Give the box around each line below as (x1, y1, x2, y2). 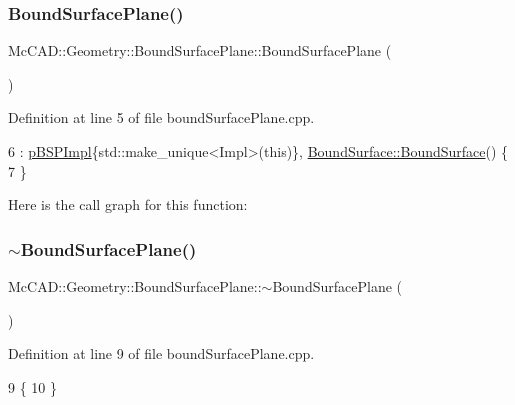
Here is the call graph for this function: (8, 194, 248, 215)
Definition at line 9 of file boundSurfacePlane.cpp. (8, 343, 315, 364)
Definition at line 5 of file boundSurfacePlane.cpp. (8, 107, 315, 128)
